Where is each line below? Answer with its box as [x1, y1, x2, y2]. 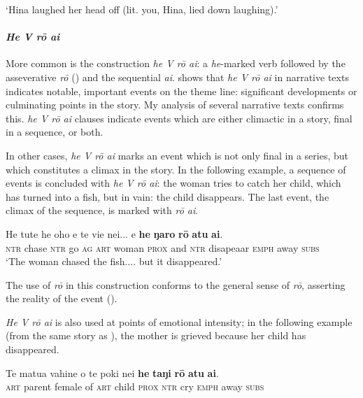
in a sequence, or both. [6, 125, 104, 139]
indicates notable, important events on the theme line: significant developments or [6, 83, 357, 98]
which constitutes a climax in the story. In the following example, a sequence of [6, 162, 346, 176]
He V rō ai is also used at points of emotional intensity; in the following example [6, 314, 353, 329]
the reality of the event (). [6, 291, 118, 306]
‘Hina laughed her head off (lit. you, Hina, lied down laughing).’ [6, 2, 278, 16]
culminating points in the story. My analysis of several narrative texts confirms [6, 97, 344, 112]
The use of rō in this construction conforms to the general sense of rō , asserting [6, 277, 346, 292]
